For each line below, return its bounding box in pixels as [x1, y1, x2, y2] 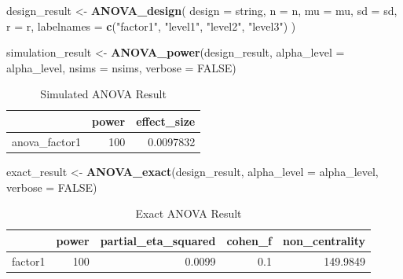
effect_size [136, 112, 196, 129]
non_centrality [283, 232, 366, 248]
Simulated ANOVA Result [40, 86, 167, 102]
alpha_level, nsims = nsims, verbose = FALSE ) [6, 59, 236, 75]
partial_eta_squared [100, 232, 216, 248]
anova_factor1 [12, 133, 81, 149]
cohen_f [226, 232, 273, 248]
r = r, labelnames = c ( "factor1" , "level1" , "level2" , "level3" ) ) [6, 17, 296, 34]
